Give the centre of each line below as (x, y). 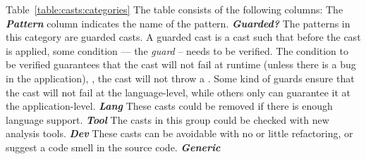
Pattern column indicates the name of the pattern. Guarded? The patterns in (178, 23)
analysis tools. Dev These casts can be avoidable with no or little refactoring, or (179, 133)
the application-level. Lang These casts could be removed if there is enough (169, 106)
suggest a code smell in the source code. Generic (113, 147)
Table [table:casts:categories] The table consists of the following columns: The (175, 9)
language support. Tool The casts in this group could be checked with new (167, 119)
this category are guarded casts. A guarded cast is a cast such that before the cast (183, 37)
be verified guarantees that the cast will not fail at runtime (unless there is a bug (181, 64)
